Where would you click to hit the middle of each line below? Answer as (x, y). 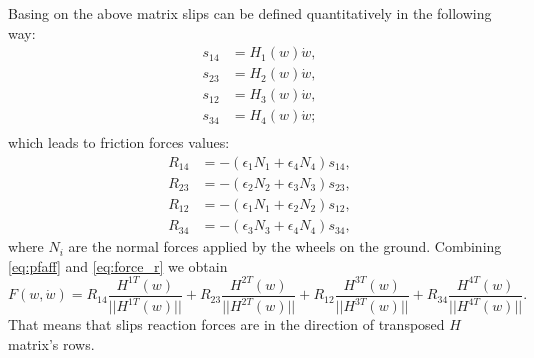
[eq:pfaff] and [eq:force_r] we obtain (118, 265)
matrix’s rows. (51, 343)
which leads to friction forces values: (119, 142)
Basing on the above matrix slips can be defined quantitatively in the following (250, 13)
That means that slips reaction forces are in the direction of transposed (226, 324)
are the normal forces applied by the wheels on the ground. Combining (285, 246)
